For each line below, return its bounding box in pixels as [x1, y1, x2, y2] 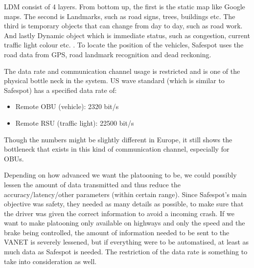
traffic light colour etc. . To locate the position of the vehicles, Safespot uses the [4, 40, 244, 50]
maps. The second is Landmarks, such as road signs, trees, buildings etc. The [4, 11, 235, 21]
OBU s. [4, 153, 24, 163]
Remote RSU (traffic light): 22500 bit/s [15, 117, 134, 128]
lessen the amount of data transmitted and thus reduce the [4, 179, 181, 189]
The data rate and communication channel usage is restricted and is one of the [4, 66, 240, 76]
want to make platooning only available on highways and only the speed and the [4, 218, 245, 228]
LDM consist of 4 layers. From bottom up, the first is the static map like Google [4, 1, 245, 11]
